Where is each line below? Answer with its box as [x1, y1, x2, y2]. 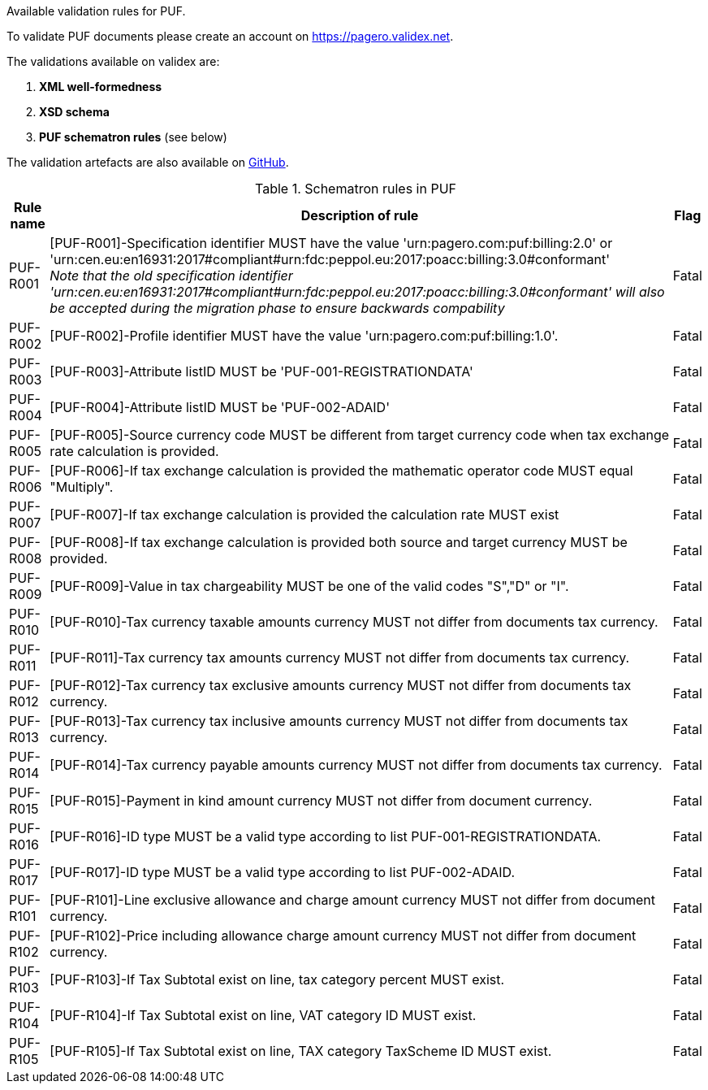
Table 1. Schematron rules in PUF [254, 180, 457, 197]
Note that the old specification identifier [50, 267, 293, 284]
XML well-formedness [39, 80, 162, 93]
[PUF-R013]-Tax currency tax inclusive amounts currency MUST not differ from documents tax [50, 713, 628, 729]
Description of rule [300, 207, 419, 224]
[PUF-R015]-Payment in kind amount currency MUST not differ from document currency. [50, 793, 593, 809]
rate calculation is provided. [50, 443, 219, 459]
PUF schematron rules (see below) [39, 130, 227, 144]
